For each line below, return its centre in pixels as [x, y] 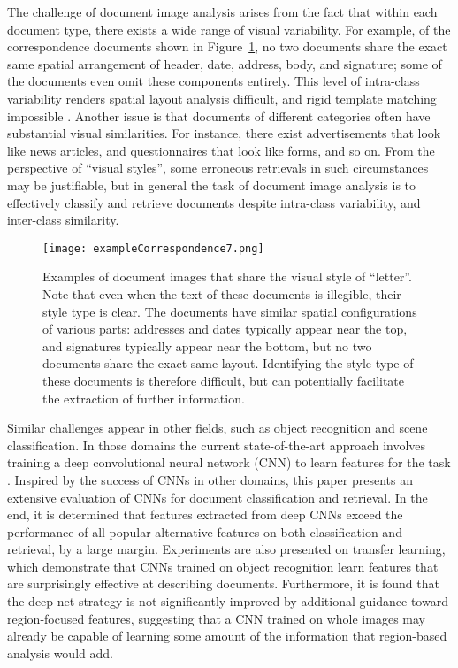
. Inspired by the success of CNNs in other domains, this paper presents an [210, 479]
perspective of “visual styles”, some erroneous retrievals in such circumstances [218, 168]
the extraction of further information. [144, 398]
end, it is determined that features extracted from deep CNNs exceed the [205, 514]
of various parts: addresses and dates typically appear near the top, [225, 329]
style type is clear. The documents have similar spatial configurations [230, 311]
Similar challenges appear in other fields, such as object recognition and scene [218, 428]
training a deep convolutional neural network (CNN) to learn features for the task [229, 462]
